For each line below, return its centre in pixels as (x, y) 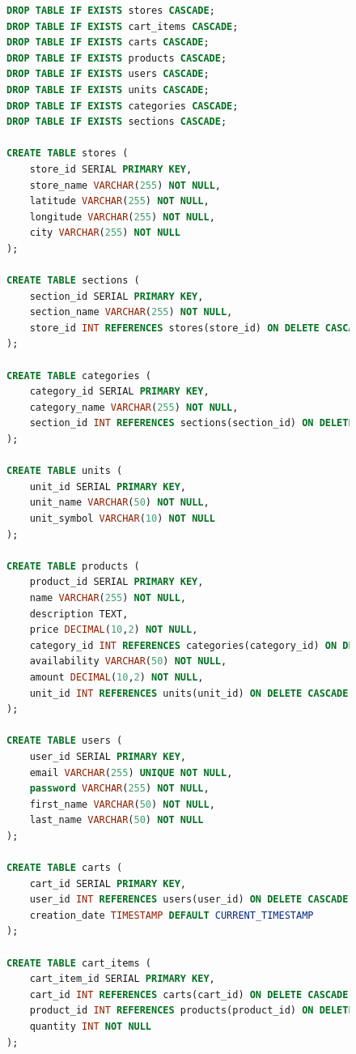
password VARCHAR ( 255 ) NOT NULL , (119, 789)
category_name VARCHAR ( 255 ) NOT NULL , (134, 407)
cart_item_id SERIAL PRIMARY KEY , (122, 979)
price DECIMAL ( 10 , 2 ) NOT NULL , (114, 630)
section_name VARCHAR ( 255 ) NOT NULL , (131, 312)
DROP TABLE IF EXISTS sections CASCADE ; (117, 122)
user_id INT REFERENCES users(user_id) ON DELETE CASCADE (189, 900)
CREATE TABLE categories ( (79, 376)
